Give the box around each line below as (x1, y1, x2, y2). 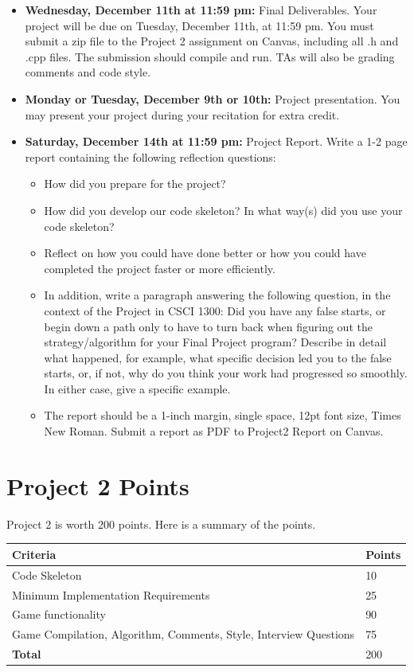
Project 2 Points (6, 469, 189, 502)
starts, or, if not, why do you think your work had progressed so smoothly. (44, 365, 408, 381)
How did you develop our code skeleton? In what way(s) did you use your (44, 201, 403, 218)
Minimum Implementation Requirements (12, 586, 210, 603)
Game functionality (12, 606, 106, 623)
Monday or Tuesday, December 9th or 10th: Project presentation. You (25, 90, 400, 107)
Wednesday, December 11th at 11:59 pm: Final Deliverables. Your (25, 2, 377, 18)
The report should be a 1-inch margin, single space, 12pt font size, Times (44, 407, 401, 424)
